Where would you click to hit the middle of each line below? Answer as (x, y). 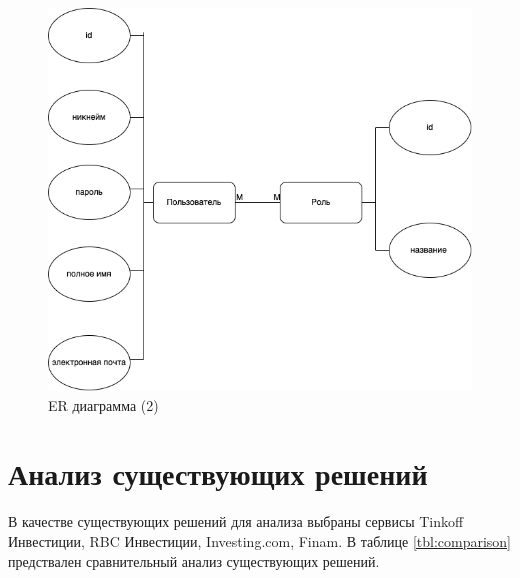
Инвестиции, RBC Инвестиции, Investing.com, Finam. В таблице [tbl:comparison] (260, 541)
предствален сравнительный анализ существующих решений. (194, 560)
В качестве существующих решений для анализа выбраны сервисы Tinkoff (236, 521)
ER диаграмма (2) (103, 404)
